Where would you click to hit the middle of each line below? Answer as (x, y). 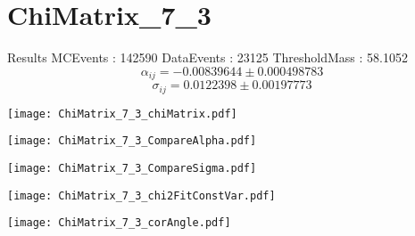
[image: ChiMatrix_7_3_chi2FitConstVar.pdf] (141, 195)
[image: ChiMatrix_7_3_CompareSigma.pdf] (132, 168)
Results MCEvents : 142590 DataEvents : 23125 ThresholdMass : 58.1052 (207, 57)
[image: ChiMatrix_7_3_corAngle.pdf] (119, 223)
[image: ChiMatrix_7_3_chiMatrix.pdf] (122, 114)
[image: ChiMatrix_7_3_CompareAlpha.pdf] (132, 141)
